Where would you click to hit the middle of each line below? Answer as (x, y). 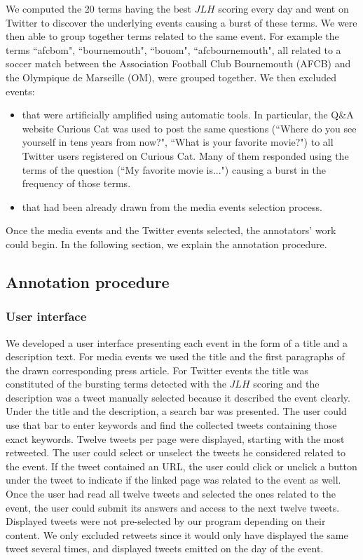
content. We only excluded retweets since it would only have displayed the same (177, 534)
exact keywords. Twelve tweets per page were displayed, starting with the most (175, 438)
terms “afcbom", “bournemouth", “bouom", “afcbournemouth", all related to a (173, 49)
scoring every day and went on (283, 8)
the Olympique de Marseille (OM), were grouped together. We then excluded (171, 77)
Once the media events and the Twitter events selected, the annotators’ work (171, 230)
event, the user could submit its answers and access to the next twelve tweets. (173, 507)
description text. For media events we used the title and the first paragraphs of (175, 356)
